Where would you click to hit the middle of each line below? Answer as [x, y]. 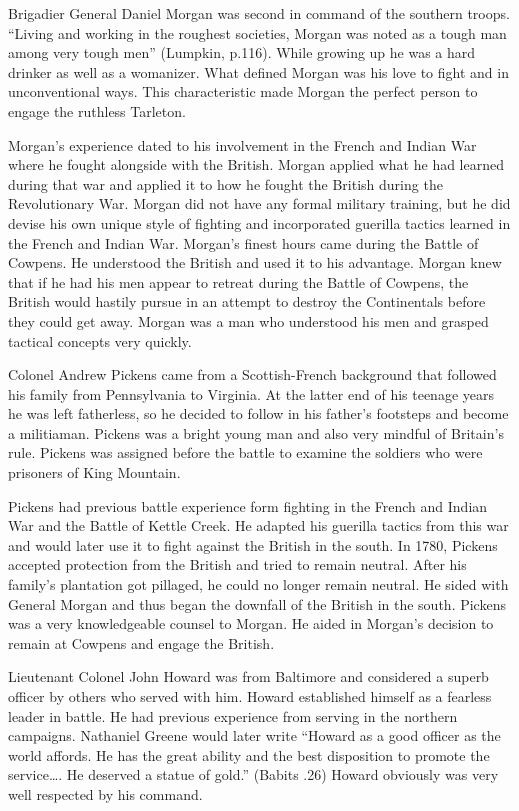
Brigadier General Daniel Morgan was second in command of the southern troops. [259, 13]
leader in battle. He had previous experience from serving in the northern [233, 715]
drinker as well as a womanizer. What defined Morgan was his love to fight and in [258, 71]
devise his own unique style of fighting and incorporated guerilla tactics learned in [259, 222]
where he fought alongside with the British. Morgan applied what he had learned [256, 164]
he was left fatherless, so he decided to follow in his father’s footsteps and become [258, 413]
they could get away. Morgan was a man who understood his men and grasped [248, 320]
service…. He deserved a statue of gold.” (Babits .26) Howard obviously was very [253, 774]
